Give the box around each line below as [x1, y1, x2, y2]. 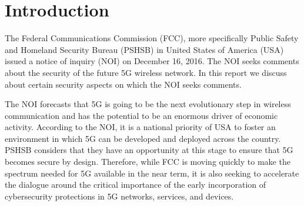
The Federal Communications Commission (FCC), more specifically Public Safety [5, 32, 299, 44]
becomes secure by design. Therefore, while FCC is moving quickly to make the [5, 155, 290, 168]
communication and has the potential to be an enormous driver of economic [5, 109, 278, 121]
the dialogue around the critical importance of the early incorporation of [5, 178, 266, 191]
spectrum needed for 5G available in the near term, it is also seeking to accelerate [5, 167, 299, 179]
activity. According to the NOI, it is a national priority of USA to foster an [5, 121, 276, 133]
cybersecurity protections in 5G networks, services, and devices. [5, 190, 234, 202]
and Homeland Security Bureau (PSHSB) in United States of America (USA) [5, 43, 284, 55]
